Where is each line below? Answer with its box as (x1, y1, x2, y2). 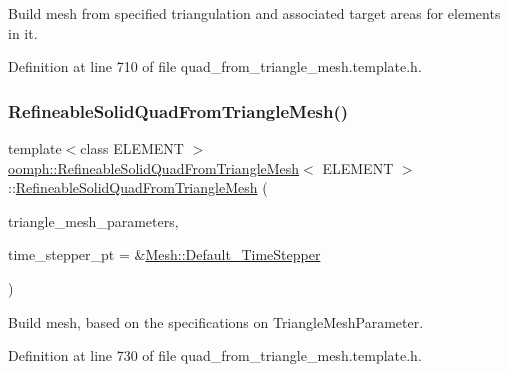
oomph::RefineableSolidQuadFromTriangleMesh (8, 157, 300, 178)
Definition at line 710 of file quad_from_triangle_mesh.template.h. (8, 56, 422, 77)
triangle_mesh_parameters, (8, 210, 179, 231)
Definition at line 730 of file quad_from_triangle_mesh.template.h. (8, 345, 422, 366)
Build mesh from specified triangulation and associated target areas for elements (8, 3, 501, 23)
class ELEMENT (80, 138, 184, 158)
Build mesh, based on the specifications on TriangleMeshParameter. (8, 311, 424, 332)
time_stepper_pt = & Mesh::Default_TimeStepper (8, 244, 321, 265)
